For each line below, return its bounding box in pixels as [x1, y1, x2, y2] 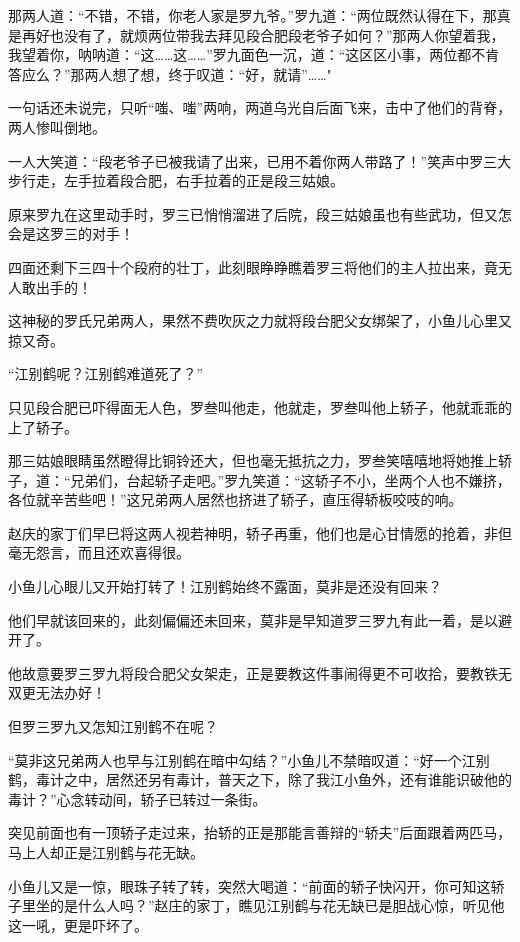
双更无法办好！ [8, 682, 106, 703]
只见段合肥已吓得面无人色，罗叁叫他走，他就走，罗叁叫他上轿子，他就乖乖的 [8, 396, 512, 417]
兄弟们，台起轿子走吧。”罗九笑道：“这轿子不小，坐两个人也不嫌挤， [70, 469, 511, 490]
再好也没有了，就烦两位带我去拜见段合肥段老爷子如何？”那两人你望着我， [21, 24, 505, 45]
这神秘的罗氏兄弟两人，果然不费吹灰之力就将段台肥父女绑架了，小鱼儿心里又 [8, 310, 512, 331]
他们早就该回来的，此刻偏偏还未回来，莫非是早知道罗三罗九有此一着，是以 [8, 609, 498, 630]
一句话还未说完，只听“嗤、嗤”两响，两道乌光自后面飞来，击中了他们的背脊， [8, 97, 512, 118]
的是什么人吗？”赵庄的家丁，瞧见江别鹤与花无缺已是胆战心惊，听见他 [49, 895, 505, 916]
